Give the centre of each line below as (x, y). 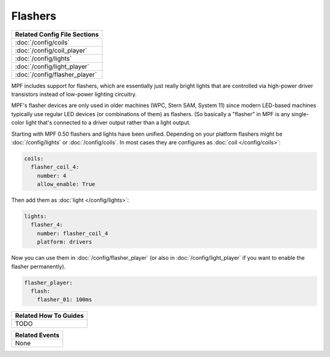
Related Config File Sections (57, 34)
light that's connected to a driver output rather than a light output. (108, 123)
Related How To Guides (50, 316)
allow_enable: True (66, 184)
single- (300, 114)
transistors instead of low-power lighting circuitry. (74, 94)
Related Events (37, 335)
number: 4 (52, 175)
